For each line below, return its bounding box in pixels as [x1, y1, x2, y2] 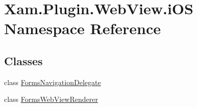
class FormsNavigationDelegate [4, 76, 101, 87]
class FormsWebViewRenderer [4, 94, 98, 104]
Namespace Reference [4, 18, 161, 39]
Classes [4, 52, 43, 68]
